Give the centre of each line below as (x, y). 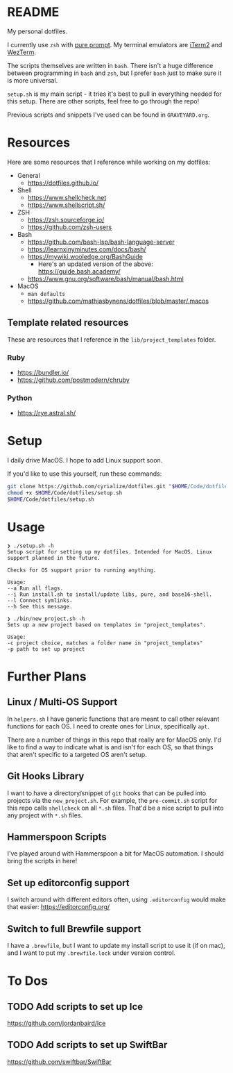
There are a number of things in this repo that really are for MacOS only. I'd (114, 740)
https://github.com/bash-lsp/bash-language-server (101, 242)
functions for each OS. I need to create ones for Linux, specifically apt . (108, 726)
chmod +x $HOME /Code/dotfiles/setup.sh (65, 493)
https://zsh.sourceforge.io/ (66, 219)
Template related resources (68, 323)
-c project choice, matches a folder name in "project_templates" (105, 643)
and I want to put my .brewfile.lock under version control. (91, 953)
